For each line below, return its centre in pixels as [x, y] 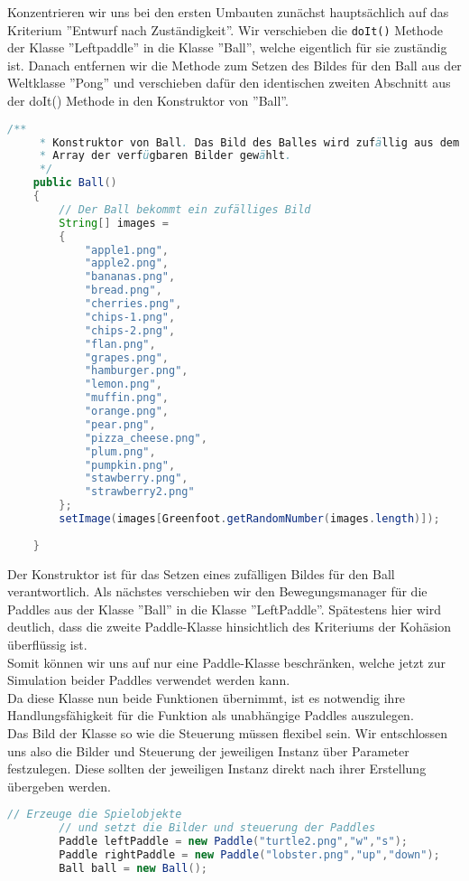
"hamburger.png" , [136, 371]
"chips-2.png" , [130, 330]
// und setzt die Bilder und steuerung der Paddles [217, 828]
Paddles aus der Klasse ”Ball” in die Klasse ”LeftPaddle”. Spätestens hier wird [224, 609]
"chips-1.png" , [130, 317]
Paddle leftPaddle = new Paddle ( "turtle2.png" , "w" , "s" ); [233, 842]
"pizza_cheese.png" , [146, 438]
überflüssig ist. [47, 644]
